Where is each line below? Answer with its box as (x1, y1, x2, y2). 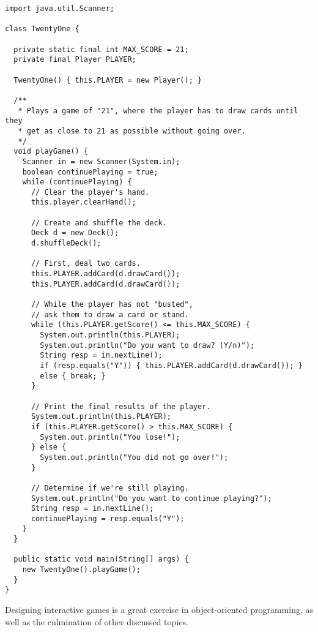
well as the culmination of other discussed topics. (5, 615, 188, 628)
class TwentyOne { (5, 24, 79, 34)
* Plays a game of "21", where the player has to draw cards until (18, 106, 298, 115)
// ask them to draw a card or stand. (31, 310, 189, 319)
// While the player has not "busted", (31, 300, 193, 309)
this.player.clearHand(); (31, 198, 136, 207)
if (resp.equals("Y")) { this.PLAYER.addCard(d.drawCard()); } (40, 361, 303, 370)
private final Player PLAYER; (13, 55, 136, 64)
